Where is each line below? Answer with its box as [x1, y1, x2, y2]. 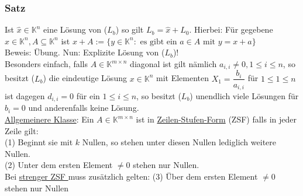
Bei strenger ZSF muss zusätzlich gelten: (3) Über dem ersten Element [5, 170, 258, 182]
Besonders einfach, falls [5, 58, 88, 69]
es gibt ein [140, 37, 177, 46]
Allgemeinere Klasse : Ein [5, 113, 94, 125]
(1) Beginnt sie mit [5, 136, 73, 148]
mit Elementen [156, 72, 209, 84]
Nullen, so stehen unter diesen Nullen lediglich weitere [82, 136, 277, 148]
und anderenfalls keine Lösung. [28, 101, 139, 114]
